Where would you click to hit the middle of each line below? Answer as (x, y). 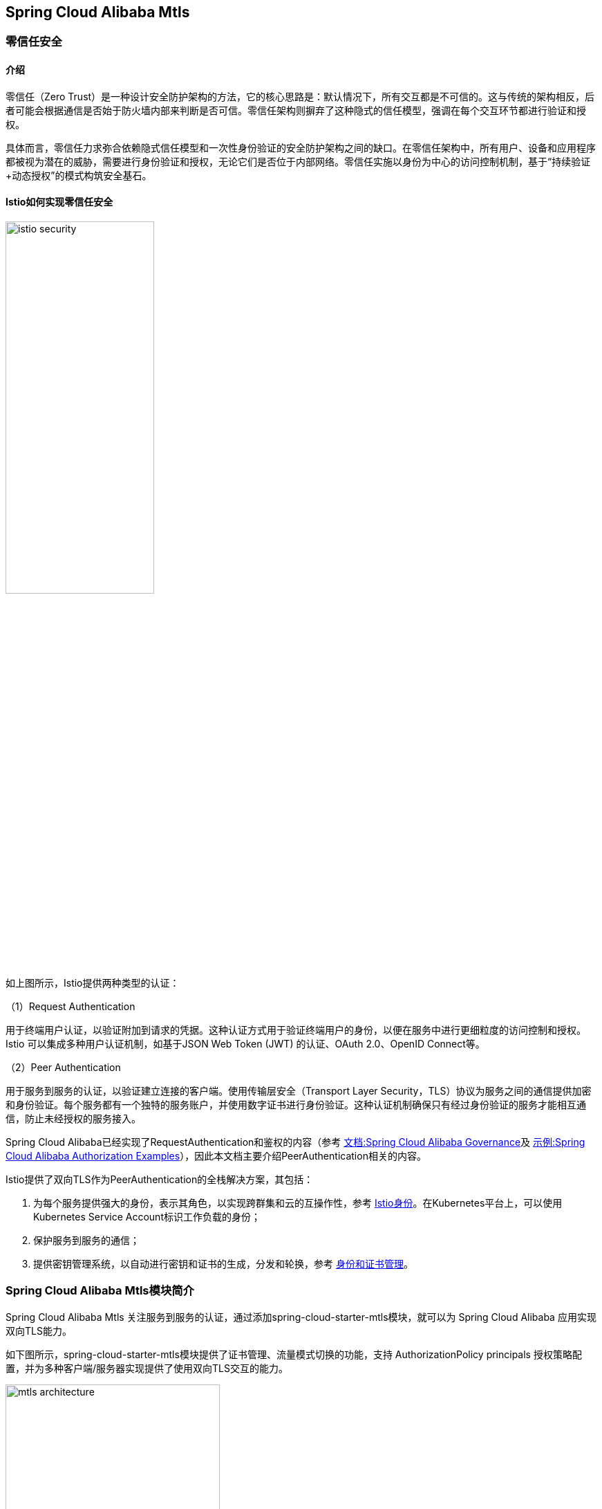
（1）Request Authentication (70, 1006)
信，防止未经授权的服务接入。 (73, 1118)
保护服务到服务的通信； (86, 1240)
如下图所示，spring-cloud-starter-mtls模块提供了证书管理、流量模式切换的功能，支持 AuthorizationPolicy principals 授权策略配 (294, 1354)
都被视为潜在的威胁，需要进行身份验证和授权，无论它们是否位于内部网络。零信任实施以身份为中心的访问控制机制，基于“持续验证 (298, 161)
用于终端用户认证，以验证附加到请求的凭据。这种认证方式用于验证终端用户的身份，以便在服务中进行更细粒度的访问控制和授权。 (296, 1030)
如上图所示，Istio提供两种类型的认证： (93, 982)
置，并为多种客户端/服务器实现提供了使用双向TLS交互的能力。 (147, 1368)
